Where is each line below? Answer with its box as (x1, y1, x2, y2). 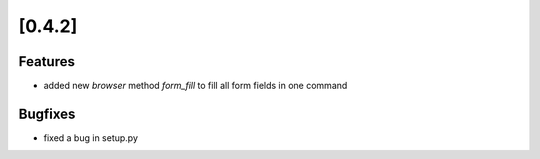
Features (18, 53, 75, 70)
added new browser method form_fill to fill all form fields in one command (43, 80, 348, 92)
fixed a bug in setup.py (43, 131, 139, 144)
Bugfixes (18, 105, 76, 122)
